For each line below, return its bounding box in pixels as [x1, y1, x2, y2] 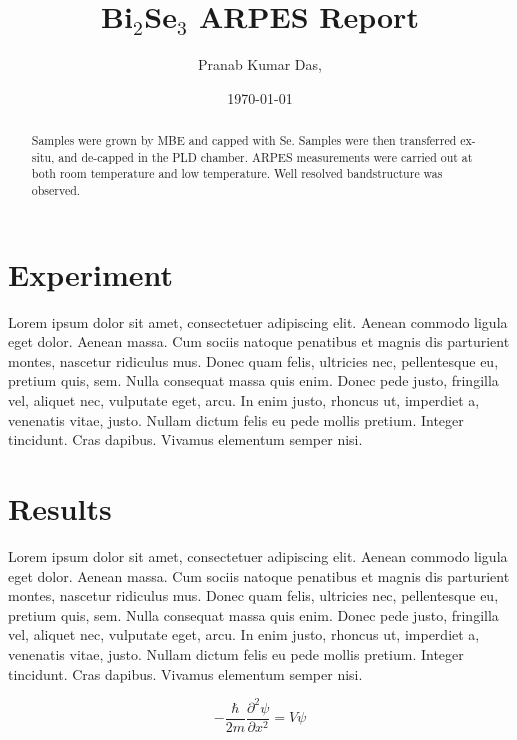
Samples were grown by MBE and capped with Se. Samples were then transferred [31, 132, 457, 149]
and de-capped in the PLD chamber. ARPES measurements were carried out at [58, 148, 473, 165]
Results [8, 488, 112, 529]
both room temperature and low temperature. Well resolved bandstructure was [31, 165, 443, 182]
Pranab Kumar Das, [198, 54, 322, 75]
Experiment [8, 253, 174, 294]
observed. [31, 182, 81, 199]
